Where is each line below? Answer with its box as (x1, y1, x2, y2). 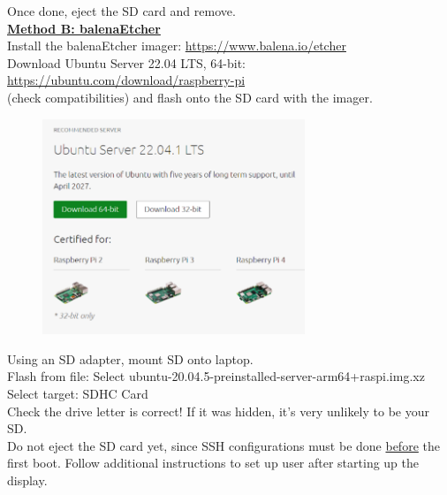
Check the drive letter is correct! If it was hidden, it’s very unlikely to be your (7, 401, 430, 420)
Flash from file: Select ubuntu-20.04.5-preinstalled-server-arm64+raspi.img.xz (7, 367, 425, 385)
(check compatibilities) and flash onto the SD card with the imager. (7, 88, 373, 106)
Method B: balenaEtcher (7, 19, 161, 37)
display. (7, 470, 48, 489)
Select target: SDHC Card (7, 385, 148, 403)
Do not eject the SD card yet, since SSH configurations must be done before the (7, 436, 440, 454)
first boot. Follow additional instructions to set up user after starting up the (7, 453, 420, 472)
